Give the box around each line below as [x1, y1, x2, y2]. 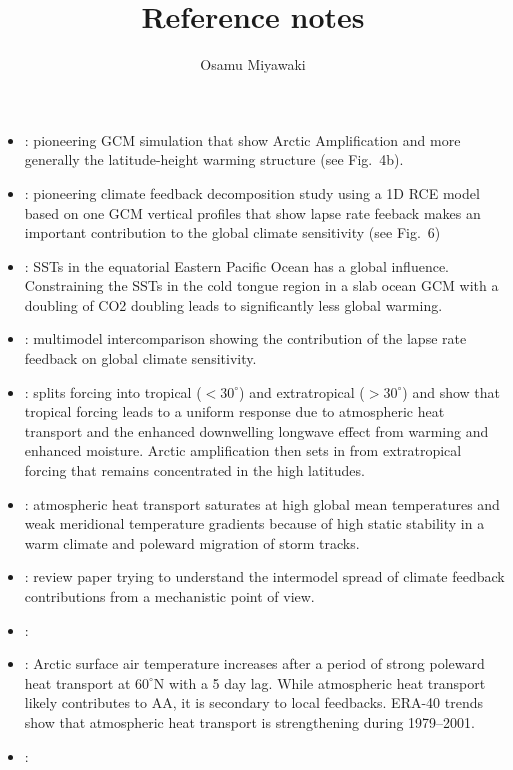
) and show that [402, 381, 500, 402]
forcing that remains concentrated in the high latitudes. [24, 460, 365, 481]
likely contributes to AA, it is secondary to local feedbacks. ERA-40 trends [24, 692, 484, 713]
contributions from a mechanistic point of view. [24, 586, 315, 606]
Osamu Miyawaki [200, 54, 306, 75]
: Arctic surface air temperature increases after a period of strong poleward [24, 653, 485, 674]
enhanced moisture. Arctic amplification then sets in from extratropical [24, 440, 462, 461]
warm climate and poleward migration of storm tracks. [24, 532, 360, 553]
